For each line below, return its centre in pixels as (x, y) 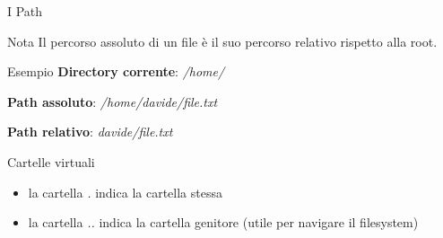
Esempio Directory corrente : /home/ (116, 71)
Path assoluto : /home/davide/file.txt (113, 101)
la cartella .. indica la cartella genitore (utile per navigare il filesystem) (223, 222)
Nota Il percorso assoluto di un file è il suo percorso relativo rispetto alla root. (222, 41)
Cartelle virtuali (51, 161)
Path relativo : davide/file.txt (90, 132)
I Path (25, 11)
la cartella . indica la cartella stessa (125, 192)
